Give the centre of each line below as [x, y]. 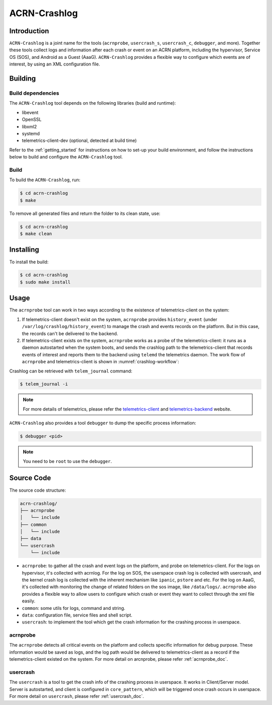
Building [23, 79]
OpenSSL [32, 120]
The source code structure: [38, 490]
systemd [31, 133]
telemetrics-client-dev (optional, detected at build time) [79, 140]
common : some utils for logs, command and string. [74, 608]
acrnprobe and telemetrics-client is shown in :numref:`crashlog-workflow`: [100, 362]
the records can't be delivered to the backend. [70, 333]
